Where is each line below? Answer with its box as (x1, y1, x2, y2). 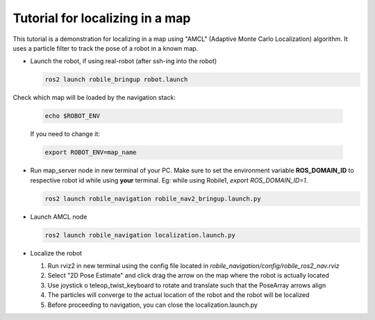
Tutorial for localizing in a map (12, 10, 191, 26)
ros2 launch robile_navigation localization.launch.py (44, 231, 235, 239)
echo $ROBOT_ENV (44, 112, 101, 120)
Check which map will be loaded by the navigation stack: (12, 94, 176, 102)
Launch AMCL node (30, 212, 87, 221)
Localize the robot (30, 249, 83, 257)
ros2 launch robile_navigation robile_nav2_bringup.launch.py (44, 194, 261, 203)
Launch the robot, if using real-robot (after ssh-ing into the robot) (30, 57, 217, 65)
